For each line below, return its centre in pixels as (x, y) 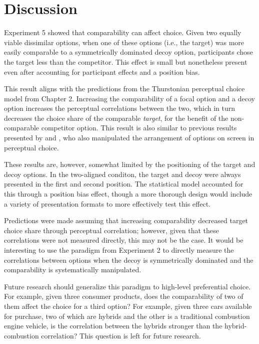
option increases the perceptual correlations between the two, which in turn (120, 108)
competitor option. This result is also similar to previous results (139, 128)
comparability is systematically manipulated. (73, 270)
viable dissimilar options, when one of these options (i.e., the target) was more (124, 42)
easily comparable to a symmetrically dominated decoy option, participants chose (128, 52)
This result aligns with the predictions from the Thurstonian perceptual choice (124, 89)
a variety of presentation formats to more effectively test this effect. (107, 203)
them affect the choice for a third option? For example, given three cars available (128, 306)
